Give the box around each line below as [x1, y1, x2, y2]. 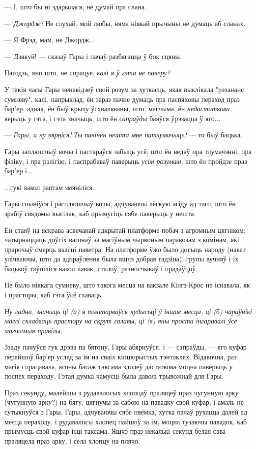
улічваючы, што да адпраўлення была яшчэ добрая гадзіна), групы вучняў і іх [4, 254, 239, 264]
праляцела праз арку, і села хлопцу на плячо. [4, 435, 140, 446]
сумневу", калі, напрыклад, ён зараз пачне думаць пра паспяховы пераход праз [4, 94, 240, 104]
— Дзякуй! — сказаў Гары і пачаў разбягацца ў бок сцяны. [4, 51, 182, 61]
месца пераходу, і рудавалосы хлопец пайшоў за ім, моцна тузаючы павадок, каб [4, 416, 247, 426]
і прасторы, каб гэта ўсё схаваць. [4, 289, 103, 300]
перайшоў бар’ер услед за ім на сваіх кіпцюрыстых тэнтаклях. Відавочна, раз [4, 352, 237, 362]
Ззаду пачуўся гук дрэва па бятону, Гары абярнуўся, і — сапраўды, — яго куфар [4, 342, 247, 352]
